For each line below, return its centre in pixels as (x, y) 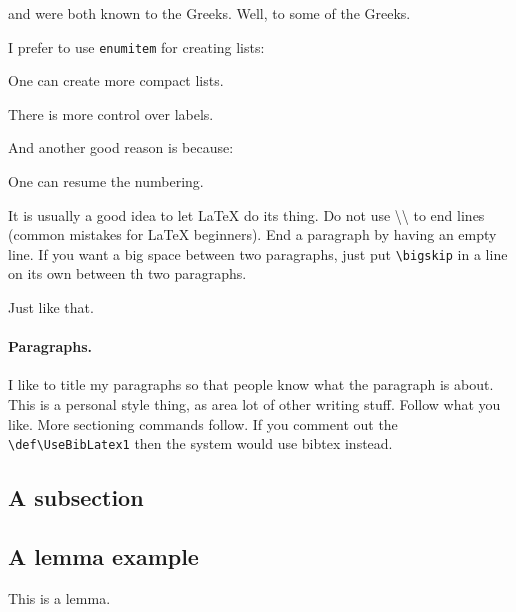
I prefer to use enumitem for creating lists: (136, 46)
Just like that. (51, 307)
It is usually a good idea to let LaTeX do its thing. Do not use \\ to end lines (246, 214)
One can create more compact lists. (116, 80)
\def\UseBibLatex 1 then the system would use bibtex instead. (200, 443)
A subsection (76, 497)
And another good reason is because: (121, 147)
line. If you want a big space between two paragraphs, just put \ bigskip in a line (258, 253)
